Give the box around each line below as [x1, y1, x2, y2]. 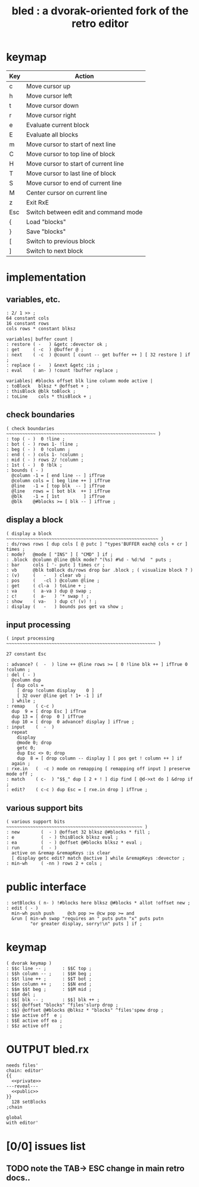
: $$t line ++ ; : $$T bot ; [6, 976, 92, 982]
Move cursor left [26, 91, 73, 100]
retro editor [71, 17, 129, 30]
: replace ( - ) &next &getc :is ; [6, 362, 100, 368]
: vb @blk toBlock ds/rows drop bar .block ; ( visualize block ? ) [6, 567, 194, 573]
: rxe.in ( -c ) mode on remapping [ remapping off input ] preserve [6, 766, 191, 772]
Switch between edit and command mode [26, 207, 143, 216]
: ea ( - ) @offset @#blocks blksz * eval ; [6, 839, 143, 846]
